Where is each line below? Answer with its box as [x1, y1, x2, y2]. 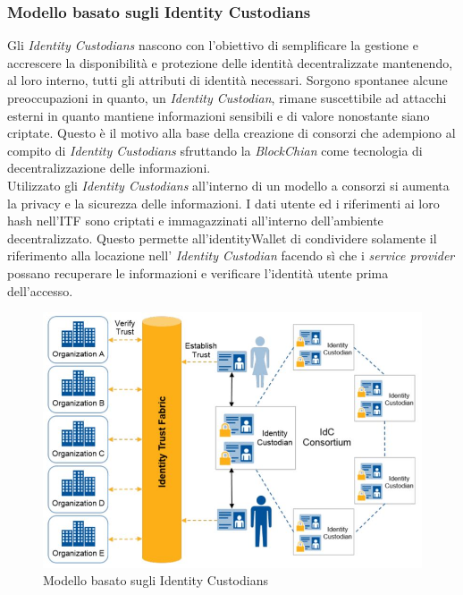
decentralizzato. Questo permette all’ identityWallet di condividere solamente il [7, 228, 437, 247]
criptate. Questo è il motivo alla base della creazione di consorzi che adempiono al [7, 123, 456, 142]
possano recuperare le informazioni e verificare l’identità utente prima [7, 263, 389, 282]
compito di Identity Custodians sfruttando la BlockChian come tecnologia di [7, 140, 423, 159]
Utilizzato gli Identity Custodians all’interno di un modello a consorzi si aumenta [7, 175, 450, 194]
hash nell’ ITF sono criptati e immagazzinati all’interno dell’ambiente [7, 211, 383, 230]
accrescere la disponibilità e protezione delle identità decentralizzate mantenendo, [7, 53, 453, 72]
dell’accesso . [7, 281, 73, 300]
